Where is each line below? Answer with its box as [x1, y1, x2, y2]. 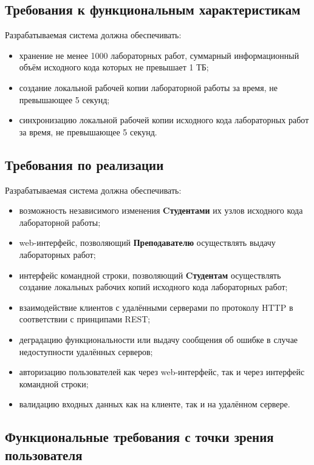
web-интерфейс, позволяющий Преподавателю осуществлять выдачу [19, 236, 276, 249]
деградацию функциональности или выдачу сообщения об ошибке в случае [19, 333, 298, 345]
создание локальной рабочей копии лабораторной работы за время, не [19, 81, 278, 93]
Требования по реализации [5, 155, 164, 174]
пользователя [5, 445, 83, 464]
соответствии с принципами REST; [19, 313, 151, 325]
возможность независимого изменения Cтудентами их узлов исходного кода [19, 204, 303, 217]
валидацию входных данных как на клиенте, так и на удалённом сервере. [19, 398, 290, 410]
